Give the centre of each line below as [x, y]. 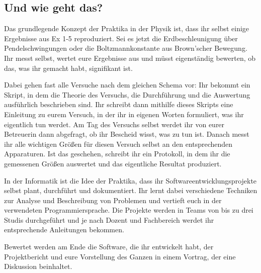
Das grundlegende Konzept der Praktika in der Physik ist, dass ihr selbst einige [127, 28]
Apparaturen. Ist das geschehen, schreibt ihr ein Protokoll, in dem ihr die [117, 154]
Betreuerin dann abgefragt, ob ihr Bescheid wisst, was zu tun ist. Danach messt [127, 134]
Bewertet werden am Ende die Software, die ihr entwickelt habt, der [109, 247]
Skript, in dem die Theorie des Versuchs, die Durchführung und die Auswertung [127, 94]
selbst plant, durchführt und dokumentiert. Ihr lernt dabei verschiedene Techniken [131, 190]
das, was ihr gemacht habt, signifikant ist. [68, 68]
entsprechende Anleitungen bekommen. [64, 230]
